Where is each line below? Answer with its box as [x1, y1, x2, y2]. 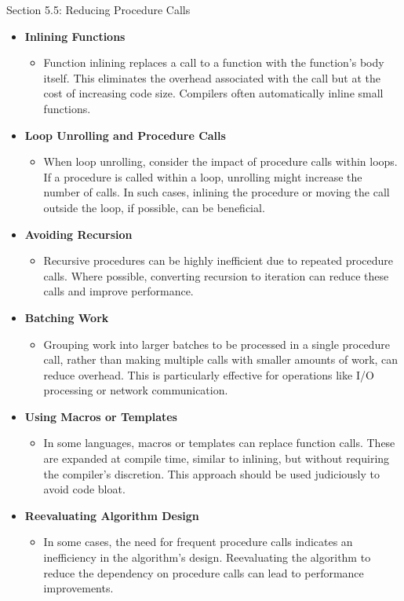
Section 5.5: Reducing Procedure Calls [6, 2, 191, 17]
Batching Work [24, 309, 109, 325]
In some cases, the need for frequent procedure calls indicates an [43, 533, 353, 550]
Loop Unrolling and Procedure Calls [24, 126, 226, 143]
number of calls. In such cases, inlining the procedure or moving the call [43, 184, 390, 200]
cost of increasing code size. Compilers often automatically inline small [43, 85, 384, 101]
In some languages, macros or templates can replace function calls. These [43, 434, 395, 451]
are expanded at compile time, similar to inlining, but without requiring [43, 450, 390, 467]
